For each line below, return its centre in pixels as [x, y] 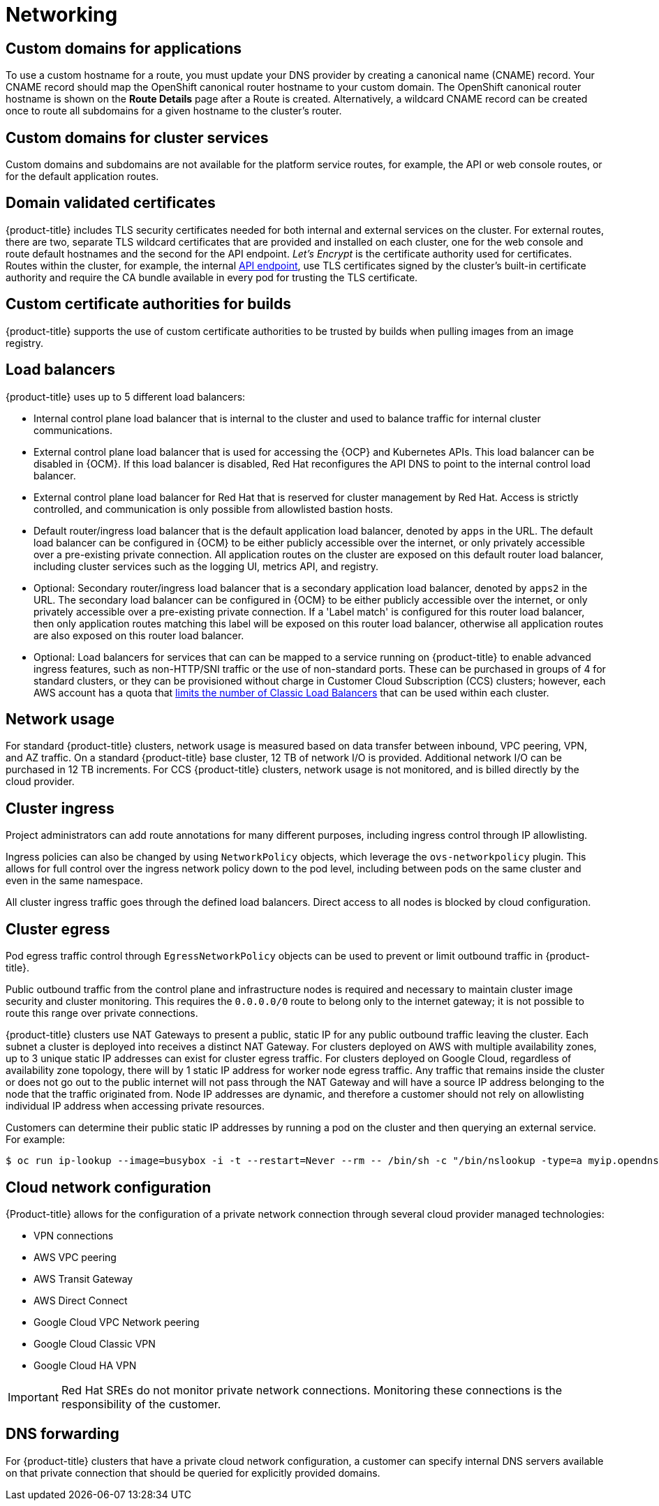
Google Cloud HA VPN [85, 1365]
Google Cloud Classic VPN [95, 1343]
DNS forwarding [62, 1434]
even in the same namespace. [74, 881]
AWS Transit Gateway [83, 1278]
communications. [73, 430]
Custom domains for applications [124, 48]
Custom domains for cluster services [137, 137]
